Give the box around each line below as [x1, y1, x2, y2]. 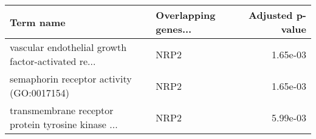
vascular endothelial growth [10, 40, 127, 54]
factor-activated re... [10, 54, 96, 68]
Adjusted [248, 8, 293, 22]
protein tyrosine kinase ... [10, 117, 118, 131]
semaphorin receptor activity [10, 72, 132, 86]
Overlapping [156, 8, 216, 22]
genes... [156, 22, 192, 36]
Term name [10, 15, 66, 29]
